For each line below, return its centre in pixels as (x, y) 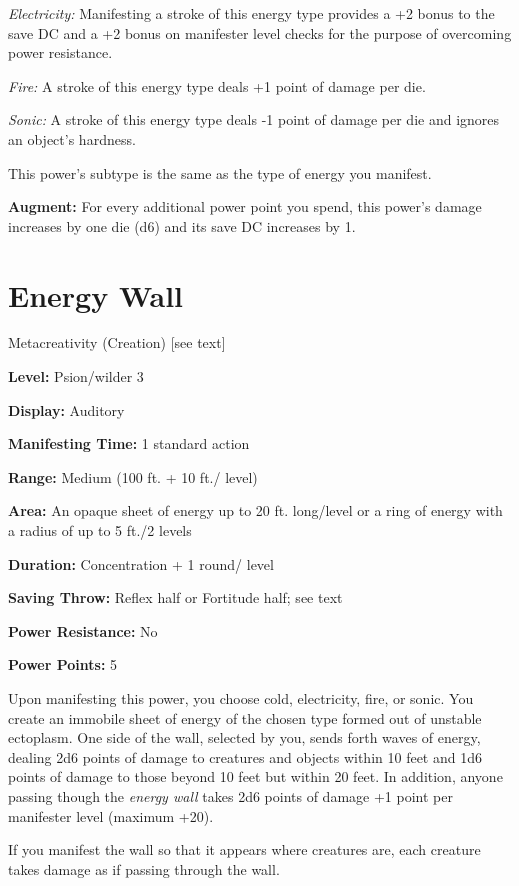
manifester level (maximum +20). (111, 815)
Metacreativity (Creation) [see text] (117, 342)
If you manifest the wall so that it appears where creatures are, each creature (244, 849)
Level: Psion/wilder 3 (76, 376)
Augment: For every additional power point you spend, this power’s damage (245, 206)
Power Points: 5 (63, 664)
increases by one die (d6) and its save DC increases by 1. (182, 225)
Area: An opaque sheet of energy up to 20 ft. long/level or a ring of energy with (255, 510)
